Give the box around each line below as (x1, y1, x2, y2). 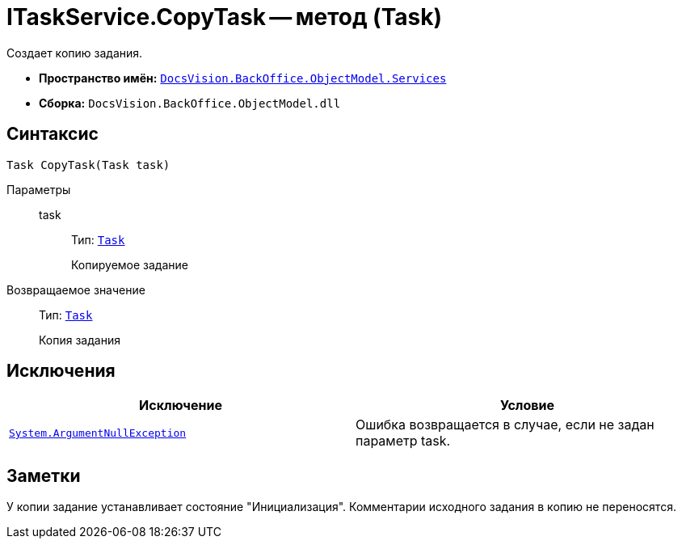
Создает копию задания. (6, 45, 143, 60)
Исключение (139, 397, 222, 414)
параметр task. (356, 433, 451, 450)
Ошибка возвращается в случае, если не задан (356, 416, 655, 433)
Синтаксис (6, 124, 99, 145)
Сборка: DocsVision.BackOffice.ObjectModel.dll (39, 95, 341, 110)
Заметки (6, 465, 81, 486)
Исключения (6, 361, 116, 382)
